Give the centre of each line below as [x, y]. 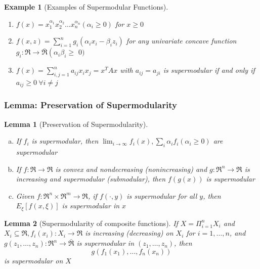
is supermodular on [34, 260]
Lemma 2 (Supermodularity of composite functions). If [91, 223]
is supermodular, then [65, 141]
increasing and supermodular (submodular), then [91, 179]
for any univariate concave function [181, 41]
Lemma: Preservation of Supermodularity [91, 105]
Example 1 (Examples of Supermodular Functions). [86, 7]
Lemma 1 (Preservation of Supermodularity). [76, 124]
